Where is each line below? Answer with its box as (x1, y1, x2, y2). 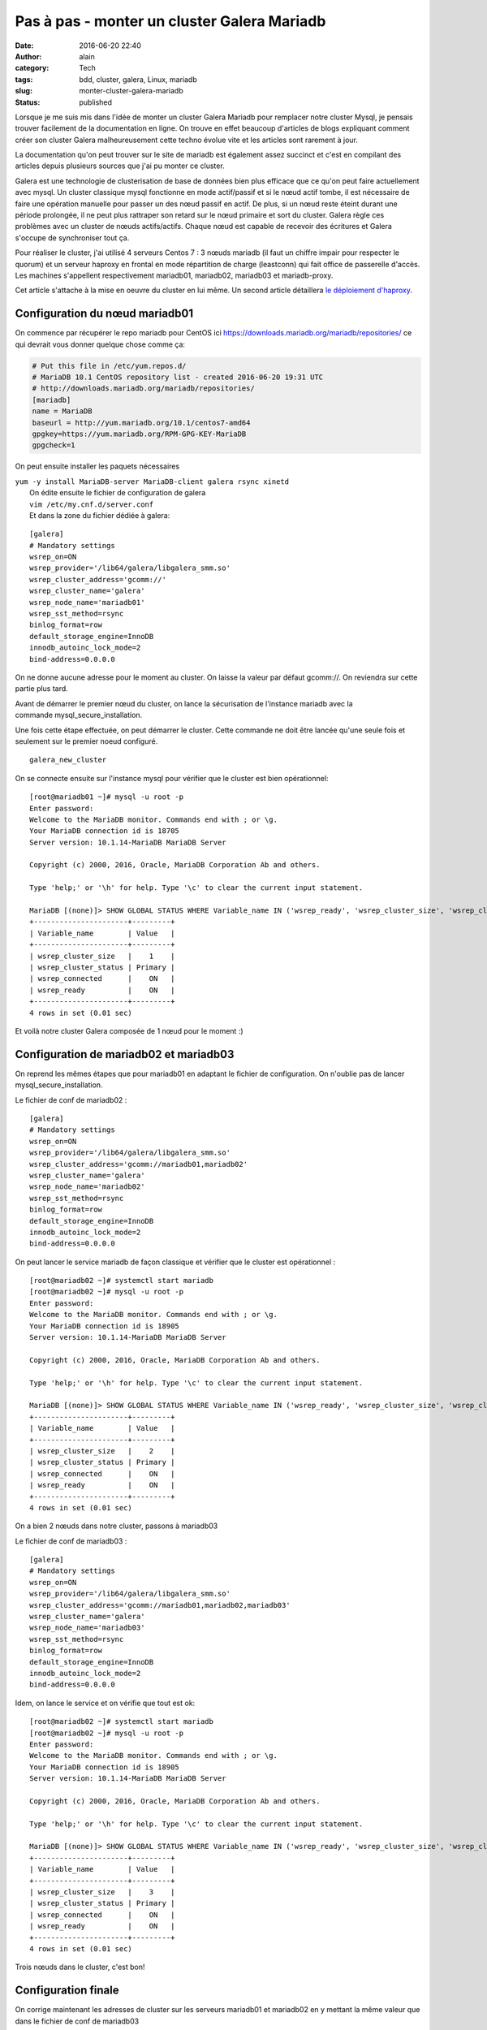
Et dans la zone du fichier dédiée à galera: (29, 510, 170, 520)
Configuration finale (15, 1984, 119, 1998)
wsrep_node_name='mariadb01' (29, 598, 145, 607)
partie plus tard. (15, 684, 68, 693)
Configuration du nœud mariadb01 (15, 307, 194, 321)
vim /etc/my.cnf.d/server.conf (29, 499, 154, 509)
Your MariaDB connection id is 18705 (29, 827, 180, 836)
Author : (15, 51, 42, 61)
